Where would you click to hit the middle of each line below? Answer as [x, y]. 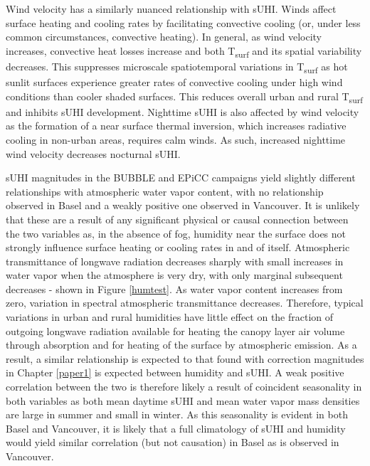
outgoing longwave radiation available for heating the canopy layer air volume [175, 330]
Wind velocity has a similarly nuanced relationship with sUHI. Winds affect [171, 9]
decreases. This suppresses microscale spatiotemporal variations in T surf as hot [177, 67]
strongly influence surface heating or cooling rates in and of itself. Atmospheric [178, 247]
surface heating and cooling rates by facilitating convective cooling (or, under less [183, 22]
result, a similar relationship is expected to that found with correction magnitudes [185, 358]
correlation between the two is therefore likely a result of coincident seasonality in [184, 387]
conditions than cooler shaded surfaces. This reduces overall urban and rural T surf [184, 97]
